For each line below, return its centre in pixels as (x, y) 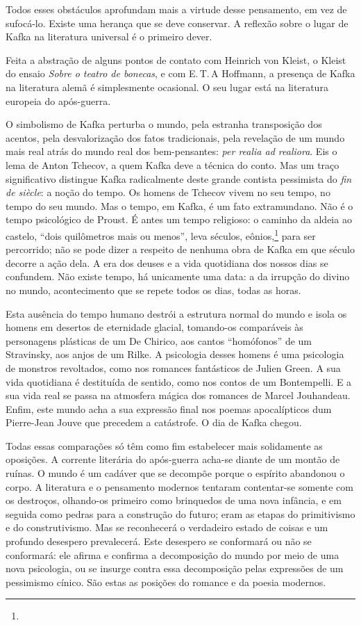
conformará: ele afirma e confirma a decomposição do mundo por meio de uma (173, 554)
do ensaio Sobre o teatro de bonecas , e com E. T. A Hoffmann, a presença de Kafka (180, 73)
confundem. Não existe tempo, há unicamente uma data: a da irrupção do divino (178, 276)
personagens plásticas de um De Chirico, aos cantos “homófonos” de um (159, 340)
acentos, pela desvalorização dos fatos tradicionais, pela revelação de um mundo (175, 137)
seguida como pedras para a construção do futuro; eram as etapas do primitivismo (180, 513)
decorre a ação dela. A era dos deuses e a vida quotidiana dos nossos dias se (167, 262)
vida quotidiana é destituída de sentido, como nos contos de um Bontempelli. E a (179, 381)
